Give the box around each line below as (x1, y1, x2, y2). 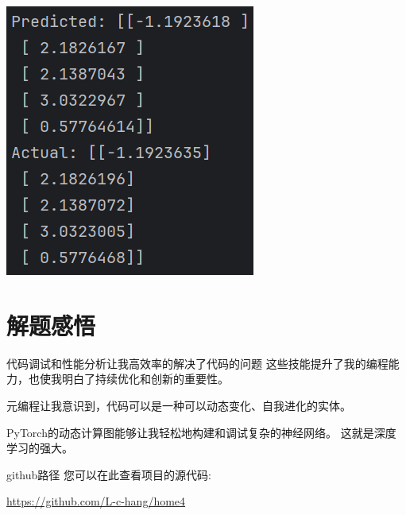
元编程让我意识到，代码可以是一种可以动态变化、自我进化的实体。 (6, 397, 351, 413)
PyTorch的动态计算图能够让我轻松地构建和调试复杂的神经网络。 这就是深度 (6, 424, 396, 440)
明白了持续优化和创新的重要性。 (61, 370, 229, 387)
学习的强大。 (6, 439, 73, 456)
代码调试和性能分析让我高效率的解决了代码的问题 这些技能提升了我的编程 (6, 354, 389, 371)
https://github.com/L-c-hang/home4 (6, 493, 186, 509)
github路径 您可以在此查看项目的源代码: (6, 466, 211, 482)
